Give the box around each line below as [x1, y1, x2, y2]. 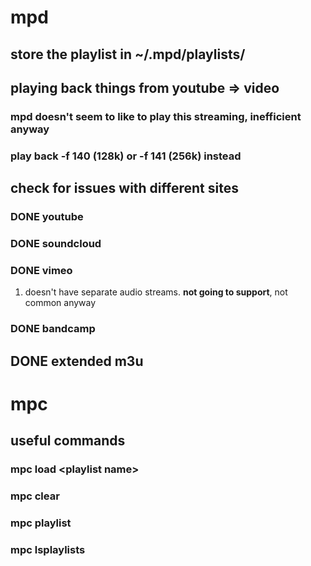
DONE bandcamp [10, 322, 96, 336]
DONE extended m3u [10, 352, 144, 370]
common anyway [24, 297, 97, 309]
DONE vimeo [10, 263, 73, 277]
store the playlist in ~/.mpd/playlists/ [10, 46, 246, 63]
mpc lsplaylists [10, 542, 86, 556]
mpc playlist [10, 516, 72, 530]
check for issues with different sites [10, 180, 239, 197]
